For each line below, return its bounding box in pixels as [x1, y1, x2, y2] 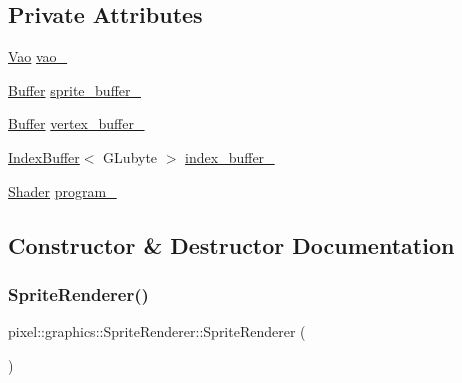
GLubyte [103, 146, 158, 167]
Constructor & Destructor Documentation [8, 229, 455, 260]
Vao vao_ [8, 46, 68, 67]
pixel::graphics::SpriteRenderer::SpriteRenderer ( [8, 321, 306, 342]
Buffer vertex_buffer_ [8, 113, 145, 134]
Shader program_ [8, 180, 117, 201]
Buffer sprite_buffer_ [8, 79, 142, 100]
